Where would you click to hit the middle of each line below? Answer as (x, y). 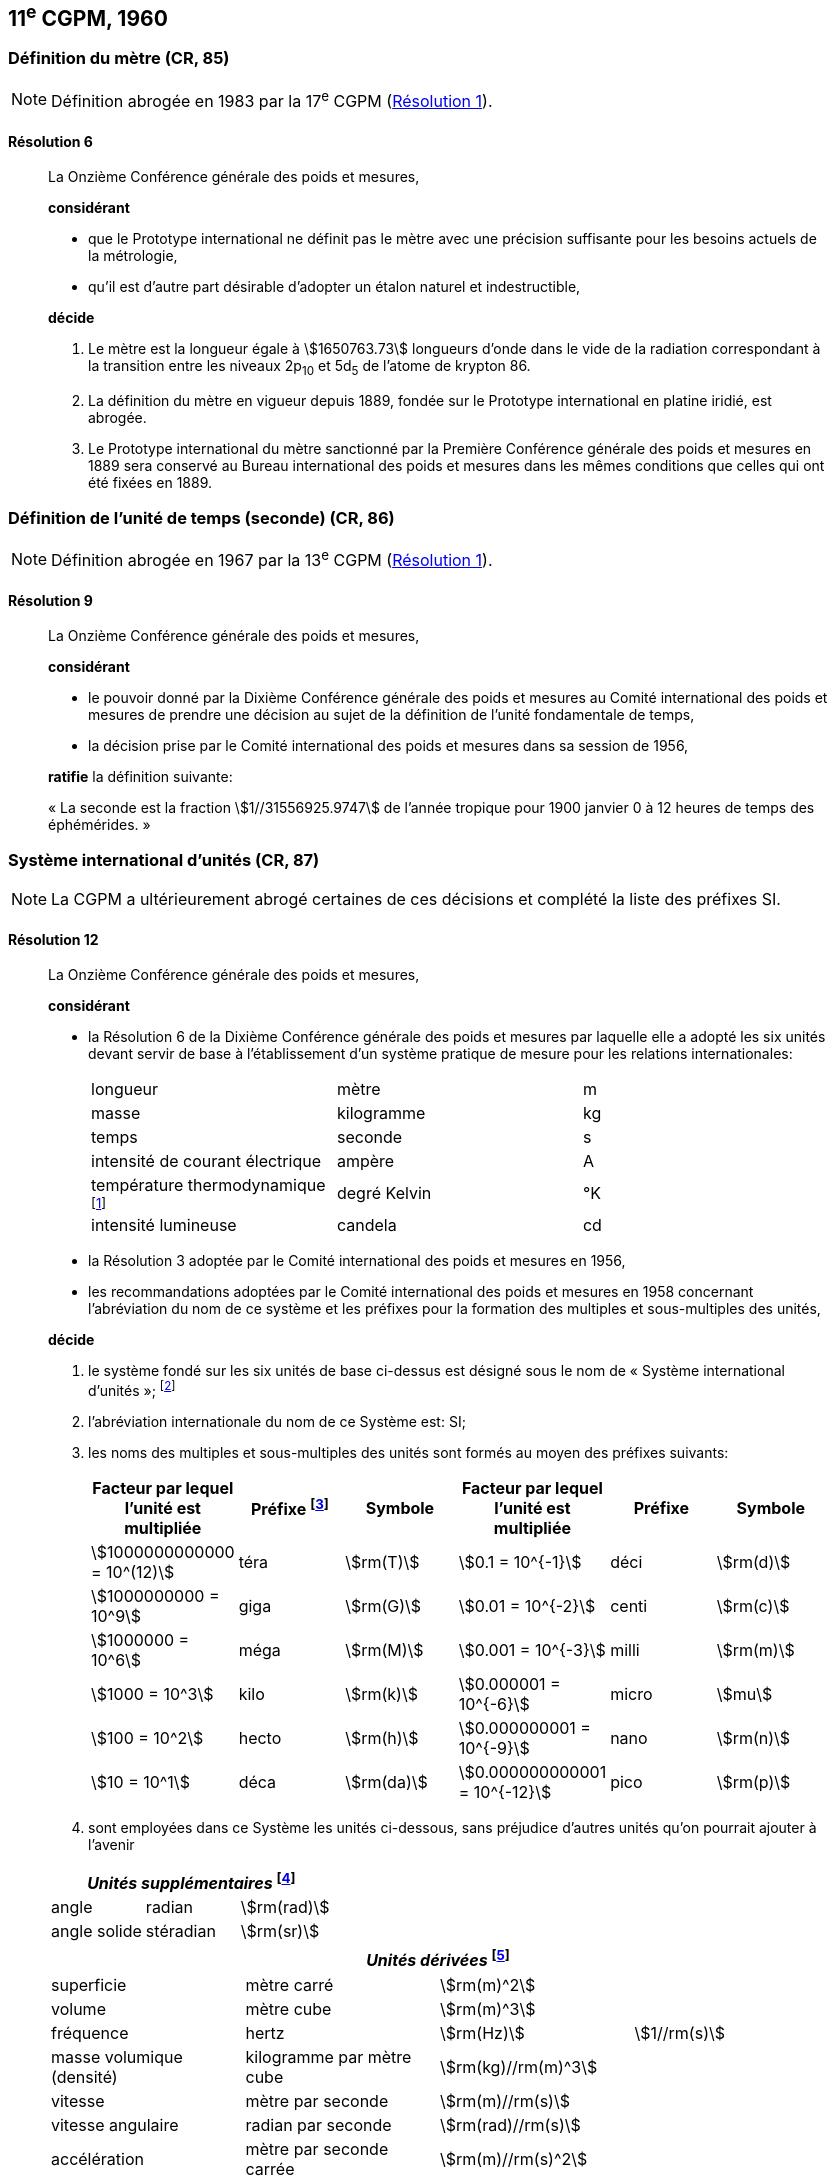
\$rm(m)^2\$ (488, 1984)
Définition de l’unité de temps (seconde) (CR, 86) (201, 517)
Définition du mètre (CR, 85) (119, 58)
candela (366, 1225)
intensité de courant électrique (206, 1161)
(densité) (84, 2076)
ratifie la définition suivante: (140, 777)
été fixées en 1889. (150, 483)
